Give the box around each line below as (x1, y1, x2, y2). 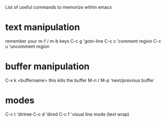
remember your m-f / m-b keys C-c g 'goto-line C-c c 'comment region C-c (5, 38, 161, 44)
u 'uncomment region (5, 43, 50, 49)
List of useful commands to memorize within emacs (5, 4, 112, 10)
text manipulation (5, 22, 80, 33)
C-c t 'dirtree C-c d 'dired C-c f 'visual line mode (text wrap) (5, 111, 129, 117)
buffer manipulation (5, 61, 90, 72)
